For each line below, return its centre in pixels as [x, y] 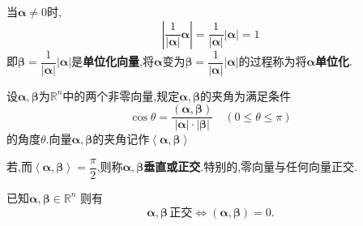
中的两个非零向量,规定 [121, 95]
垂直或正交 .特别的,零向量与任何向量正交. [250, 166]
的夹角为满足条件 [245, 95]
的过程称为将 [273, 61]
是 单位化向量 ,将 [113, 61]
